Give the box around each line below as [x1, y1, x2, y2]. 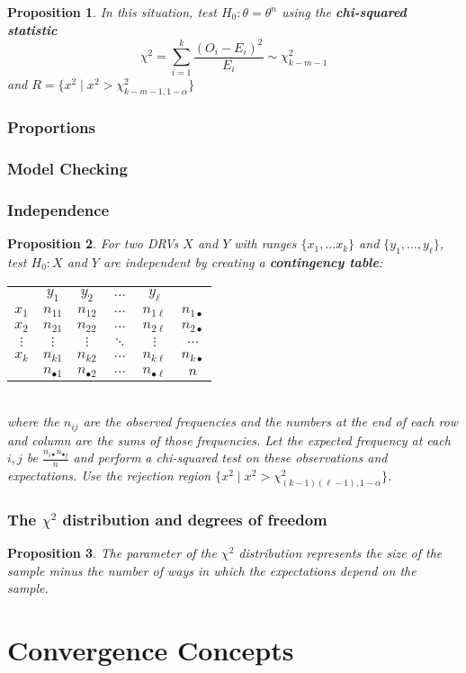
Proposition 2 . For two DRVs [7, 234, 179, 253]
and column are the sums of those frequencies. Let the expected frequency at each [7, 430, 451, 449]
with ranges [234, 234, 297, 253]
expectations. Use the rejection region [7, 465, 211, 484]
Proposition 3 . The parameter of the [7, 543, 217, 562]
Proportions [7, 116, 95, 139]
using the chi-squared [281, 3, 407, 21]
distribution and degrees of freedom [62, 507, 327, 530]
